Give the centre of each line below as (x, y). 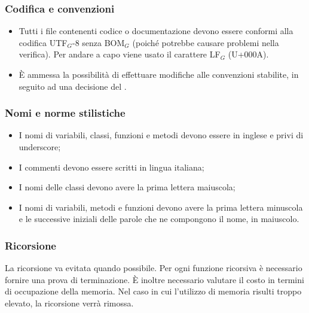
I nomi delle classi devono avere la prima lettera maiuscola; (127, 187)
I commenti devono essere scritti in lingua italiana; (111, 167)
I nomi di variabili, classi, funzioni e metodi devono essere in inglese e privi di (161, 135)
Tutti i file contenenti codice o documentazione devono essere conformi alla (156, 31)
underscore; (40, 147)
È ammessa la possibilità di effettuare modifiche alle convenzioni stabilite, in (159, 74)
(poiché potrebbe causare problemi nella (206, 42)
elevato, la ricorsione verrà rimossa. (69, 303)
